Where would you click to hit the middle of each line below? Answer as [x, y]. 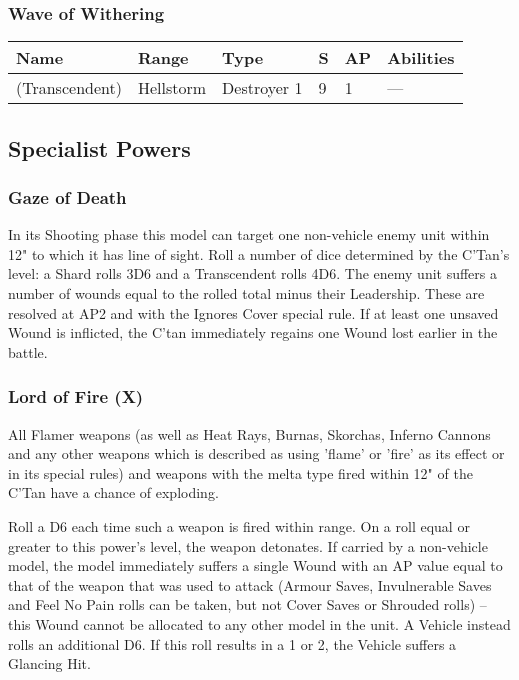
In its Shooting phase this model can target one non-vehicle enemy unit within [249, 234]
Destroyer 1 [262, 88]
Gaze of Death [67, 196]
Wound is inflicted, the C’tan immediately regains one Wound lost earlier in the [253, 332]
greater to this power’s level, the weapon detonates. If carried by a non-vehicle [248, 545]
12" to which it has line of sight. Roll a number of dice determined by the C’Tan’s [259, 253]
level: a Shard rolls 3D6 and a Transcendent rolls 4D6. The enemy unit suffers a [253, 273]
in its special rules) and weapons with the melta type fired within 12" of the [240, 472]
